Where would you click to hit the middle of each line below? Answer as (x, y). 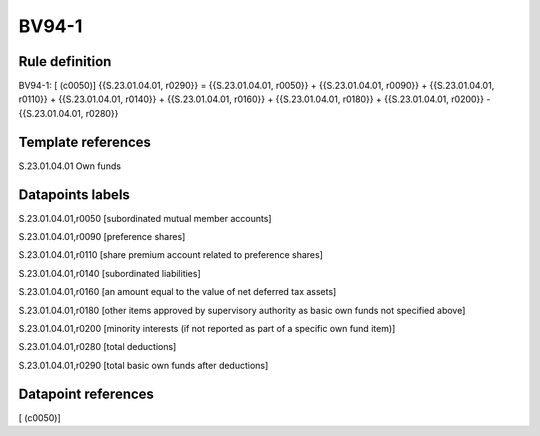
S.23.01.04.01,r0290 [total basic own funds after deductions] (143, 365)
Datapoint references (86, 393)
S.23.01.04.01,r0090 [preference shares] (102, 237)
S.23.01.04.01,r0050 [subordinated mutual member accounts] (145, 218)
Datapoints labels (74, 194)
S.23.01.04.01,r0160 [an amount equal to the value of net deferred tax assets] (177, 292)
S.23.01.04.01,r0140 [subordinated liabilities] (110, 273)
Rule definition (65, 61)
